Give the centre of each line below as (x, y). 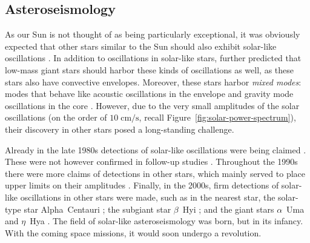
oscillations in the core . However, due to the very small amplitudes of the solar (152, 105)
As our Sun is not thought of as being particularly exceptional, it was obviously (153, 34)
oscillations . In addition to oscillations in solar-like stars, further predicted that (153, 58)
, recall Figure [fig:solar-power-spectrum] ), (217, 117)
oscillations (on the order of (56, 117)
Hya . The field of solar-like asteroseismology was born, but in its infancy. (167, 221)
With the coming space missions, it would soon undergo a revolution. (133, 232)
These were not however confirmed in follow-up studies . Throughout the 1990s (151, 161)
